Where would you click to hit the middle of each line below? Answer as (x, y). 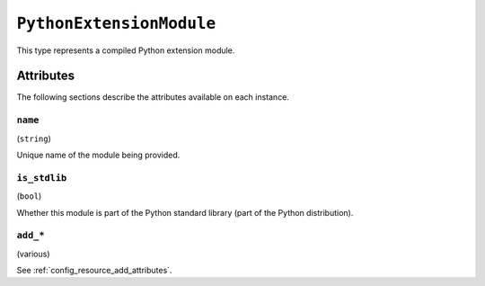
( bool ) (29, 196)
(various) (33, 254)
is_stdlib (42, 178)
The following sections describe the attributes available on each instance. (153, 97)
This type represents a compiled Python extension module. (126, 50)
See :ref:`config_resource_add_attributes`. (94, 271)
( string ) (34, 139)
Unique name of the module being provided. (98, 155)
